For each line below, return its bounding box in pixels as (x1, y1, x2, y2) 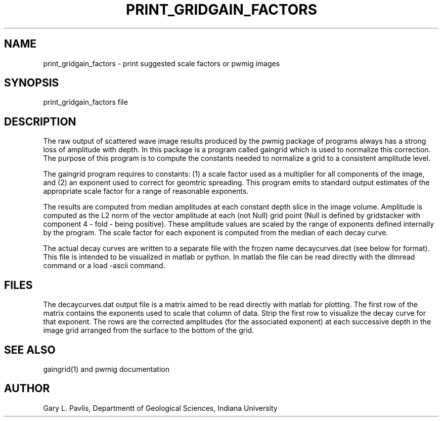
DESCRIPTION (4, 115, 76, 128)
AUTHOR (4, 382, 50, 395)
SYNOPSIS (4, 76, 59, 90)
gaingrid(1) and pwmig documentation (43, 364, 169, 373)
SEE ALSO (4, 343, 56, 356)
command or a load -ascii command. (43, 261, 165, 270)
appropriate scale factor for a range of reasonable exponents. (43, 187, 249, 196)
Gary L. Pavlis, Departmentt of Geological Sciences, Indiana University (43, 403, 278, 412)
